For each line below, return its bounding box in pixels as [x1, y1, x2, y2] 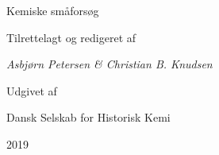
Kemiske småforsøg [6, 2, 99, 18]
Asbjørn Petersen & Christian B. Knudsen [6, 56, 213, 72]
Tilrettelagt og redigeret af [6, 29, 136, 45]
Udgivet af [6, 82, 57, 99]
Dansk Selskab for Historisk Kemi [6, 109, 171, 126]
